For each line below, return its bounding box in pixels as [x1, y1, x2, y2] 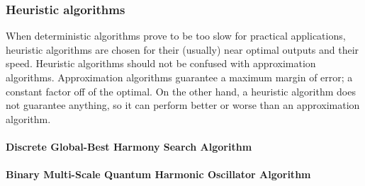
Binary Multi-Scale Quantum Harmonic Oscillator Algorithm [6, 167, 311, 182]
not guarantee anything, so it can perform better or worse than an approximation [6, 98, 360, 112]
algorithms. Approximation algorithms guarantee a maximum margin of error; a [6, 70, 353, 84]
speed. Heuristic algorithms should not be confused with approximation [6, 56, 316, 71]
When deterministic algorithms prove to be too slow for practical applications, [6, 28, 346, 43]
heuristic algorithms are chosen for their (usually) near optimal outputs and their [6, 42, 359, 57]
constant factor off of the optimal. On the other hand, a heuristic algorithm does [6, 83, 356, 98]
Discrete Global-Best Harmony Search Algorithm [6, 139, 252, 153]
